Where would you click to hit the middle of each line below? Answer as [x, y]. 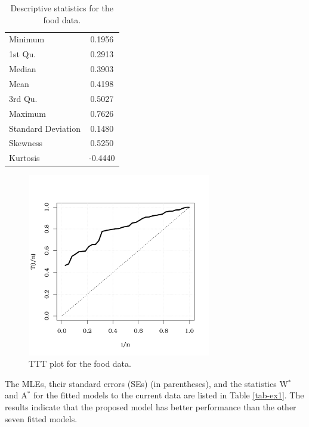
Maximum [27, 113]
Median [23, 69]
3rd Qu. [23, 98]
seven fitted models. [41, 418]
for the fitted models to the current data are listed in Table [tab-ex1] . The [169, 395]
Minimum [27, 39]
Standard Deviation [45, 128]
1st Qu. [23, 54]
